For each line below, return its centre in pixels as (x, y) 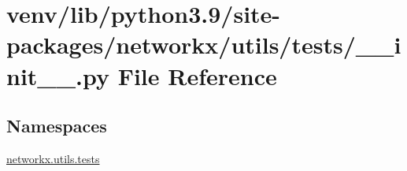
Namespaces (57, 126)
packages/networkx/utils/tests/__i (204, 45)
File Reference (197, 75)
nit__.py (58, 75)
